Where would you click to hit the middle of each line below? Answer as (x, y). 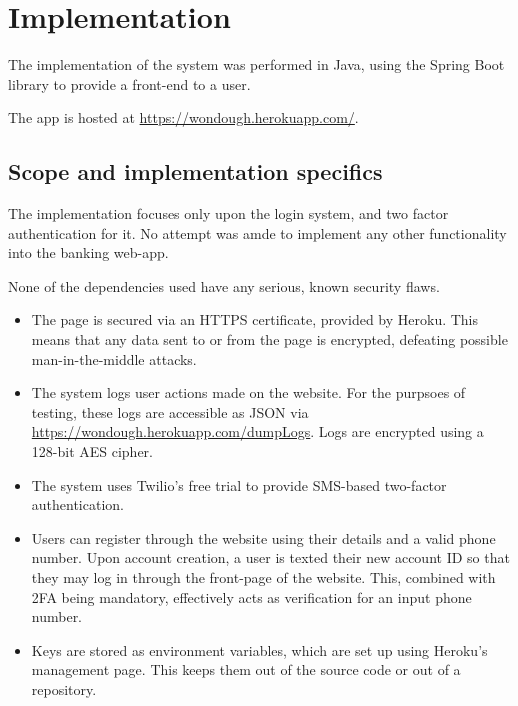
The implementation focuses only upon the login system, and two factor (228, 213)
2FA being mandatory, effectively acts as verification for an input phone (251, 596)
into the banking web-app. (88, 252)
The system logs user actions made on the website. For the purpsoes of (248, 392)
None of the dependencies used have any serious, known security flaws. (224, 285)
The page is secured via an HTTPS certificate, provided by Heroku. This (255, 319)
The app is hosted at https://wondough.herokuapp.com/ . (183, 117)
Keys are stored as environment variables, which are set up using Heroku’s (259, 649)
